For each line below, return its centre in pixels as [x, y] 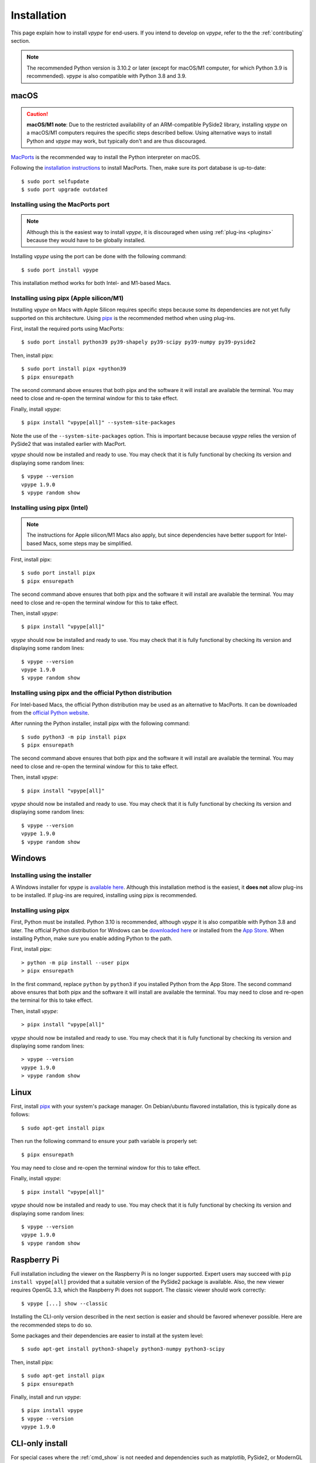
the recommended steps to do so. [52, 1325]
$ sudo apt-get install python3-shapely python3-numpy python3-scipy [123, 1349]
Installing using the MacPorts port [60, 205]
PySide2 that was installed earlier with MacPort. [68, 444]
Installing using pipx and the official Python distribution [91, 693]
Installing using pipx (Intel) [49, 507]
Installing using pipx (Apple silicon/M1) [67, 298]
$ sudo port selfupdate [55, 181]
